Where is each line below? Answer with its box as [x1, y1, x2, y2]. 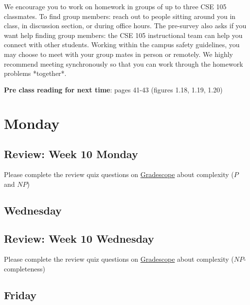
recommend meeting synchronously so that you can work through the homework [4, 58, 243, 69]
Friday [4, 287, 37, 302]
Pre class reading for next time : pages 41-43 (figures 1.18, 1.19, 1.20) [4, 84, 223, 94]
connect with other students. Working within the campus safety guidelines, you [4, 39, 240, 50]
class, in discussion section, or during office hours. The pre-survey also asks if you [4, 20, 247, 31]
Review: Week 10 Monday [4, 146, 138, 161]
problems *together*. [4, 68, 67, 78]
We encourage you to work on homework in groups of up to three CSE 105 [4, 1, 227, 11]
